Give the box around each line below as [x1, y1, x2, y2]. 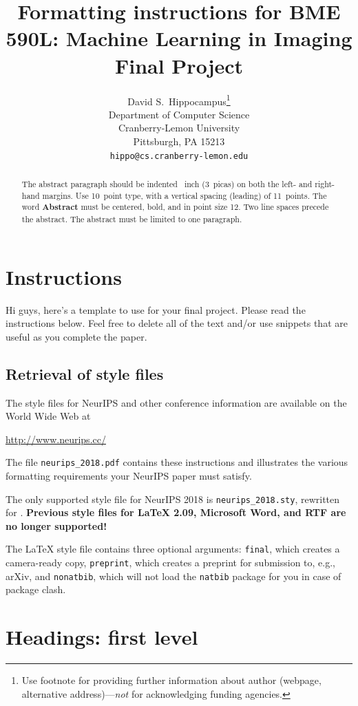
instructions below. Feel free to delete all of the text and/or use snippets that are [6, 316, 348, 330]
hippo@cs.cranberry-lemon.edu [109, 151, 249, 161]
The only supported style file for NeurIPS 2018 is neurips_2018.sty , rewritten [6, 491, 340, 506]
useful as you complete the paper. [6, 329, 147, 343]
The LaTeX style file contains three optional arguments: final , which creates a [6, 542, 340, 556]
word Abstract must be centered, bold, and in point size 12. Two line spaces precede [21, 201, 329, 213]
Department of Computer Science [108, 107, 250, 121]
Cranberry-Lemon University [118, 120, 240, 135]
